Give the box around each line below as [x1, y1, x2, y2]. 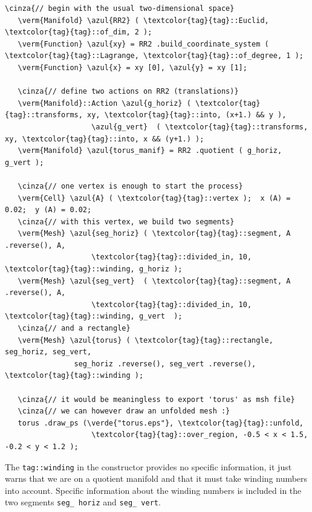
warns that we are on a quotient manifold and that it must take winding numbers [5, 472, 308, 485]
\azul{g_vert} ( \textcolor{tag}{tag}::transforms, [91, 122, 308, 131]
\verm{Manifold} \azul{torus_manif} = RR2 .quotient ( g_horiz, [18, 146, 282, 155]
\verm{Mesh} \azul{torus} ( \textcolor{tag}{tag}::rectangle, [18, 335, 273, 345]
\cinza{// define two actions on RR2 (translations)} [18, 87, 239, 96]
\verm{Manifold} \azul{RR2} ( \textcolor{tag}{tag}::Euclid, [18, 16, 269, 25]
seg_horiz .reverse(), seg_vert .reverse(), [74, 359, 256, 368]
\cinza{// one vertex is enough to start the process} [18, 181, 243, 190]
